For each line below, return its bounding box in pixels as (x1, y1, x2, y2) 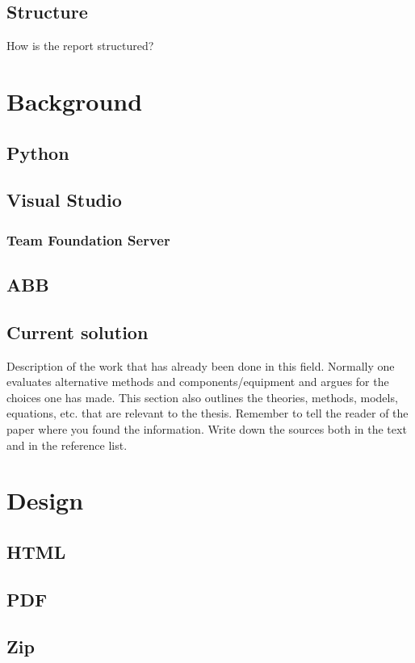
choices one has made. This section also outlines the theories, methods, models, (6, 388, 398, 405)
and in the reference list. (6, 436, 128, 453)
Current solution (6, 319, 149, 344)
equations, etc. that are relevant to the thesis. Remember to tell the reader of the (6, 405, 409, 422)
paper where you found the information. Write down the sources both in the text (6, 420, 407, 437)
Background (6, 84, 143, 117)
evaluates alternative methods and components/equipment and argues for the (6, 373, 389, 390)
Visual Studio (6, 187, 122, 212)
